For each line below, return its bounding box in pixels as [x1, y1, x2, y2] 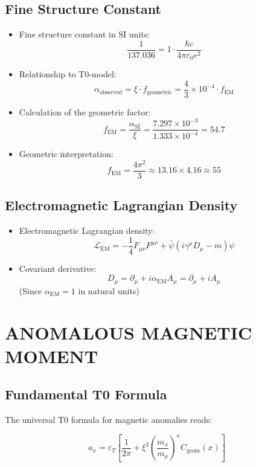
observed [99, 89, 123, 95]
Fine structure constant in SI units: [19, 28, 150, 40]
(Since [19, 284, 42, 297]
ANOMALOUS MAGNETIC [5, 320, 252, 344]
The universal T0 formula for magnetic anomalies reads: [5, 413, 212, 426]
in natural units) [78, 284, 139, 297]
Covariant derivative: [19, 262, 97, 274]
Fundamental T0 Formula [5, 385, 167, 404]
